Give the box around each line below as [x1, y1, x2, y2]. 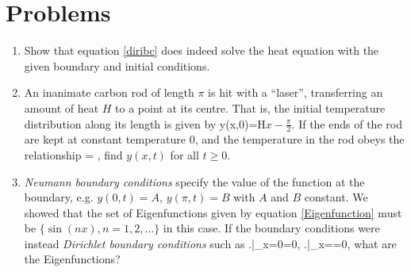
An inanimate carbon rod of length [24, 84, 194, 101]
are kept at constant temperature [24, 131, 186, 147]
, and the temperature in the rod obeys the [194, 131, 405, 147]
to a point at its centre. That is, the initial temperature [115, 99, 386, 116]
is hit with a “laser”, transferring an [208, 84, 383, 101]
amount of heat [24, 99, 99, 116]
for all [170, 146, 199, 163]
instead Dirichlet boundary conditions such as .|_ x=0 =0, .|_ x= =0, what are [24, 235, 397, 251]
